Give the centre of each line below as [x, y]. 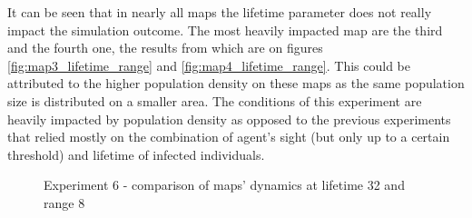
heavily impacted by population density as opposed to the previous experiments [229, 119]
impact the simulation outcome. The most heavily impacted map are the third [225, 30]
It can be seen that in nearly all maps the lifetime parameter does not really [220, 12]
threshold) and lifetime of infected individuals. [136, 154]
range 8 [64, 202]
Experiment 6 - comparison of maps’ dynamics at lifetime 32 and [224, 185]
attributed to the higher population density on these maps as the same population [236, 83]
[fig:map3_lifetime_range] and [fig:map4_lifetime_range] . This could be [209, 65]
